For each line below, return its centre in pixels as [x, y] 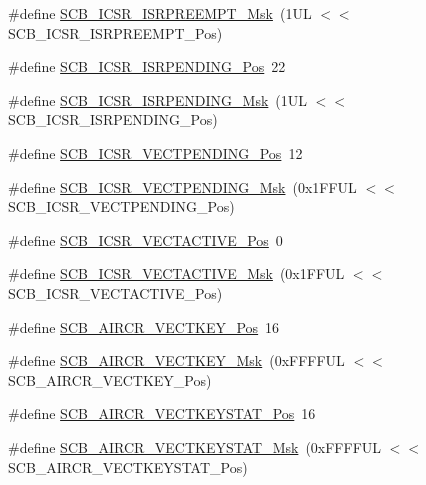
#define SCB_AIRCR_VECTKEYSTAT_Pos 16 [162, 413]
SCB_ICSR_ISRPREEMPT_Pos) [115, 32]
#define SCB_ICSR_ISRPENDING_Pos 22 [147, 66]
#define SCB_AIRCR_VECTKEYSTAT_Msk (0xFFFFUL [195, 446]
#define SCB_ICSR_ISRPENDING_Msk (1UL [158, 99]
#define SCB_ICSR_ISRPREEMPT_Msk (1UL [160, 13]
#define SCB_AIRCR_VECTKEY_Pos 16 [144, 326]
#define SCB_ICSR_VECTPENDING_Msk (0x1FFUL [182, 186]
